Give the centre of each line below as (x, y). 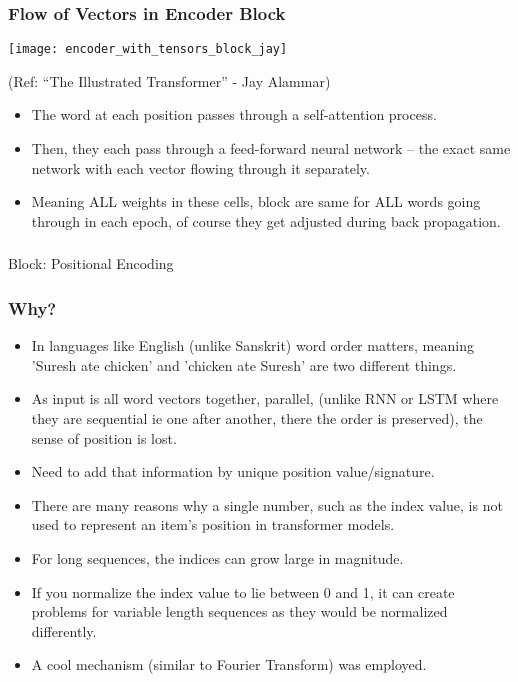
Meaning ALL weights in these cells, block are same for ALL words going (256, 201)
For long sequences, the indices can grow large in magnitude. (217, 557)
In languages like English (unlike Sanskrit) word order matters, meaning (252, 345)
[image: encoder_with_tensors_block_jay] (148, 49)
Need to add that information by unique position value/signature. (233, 471)
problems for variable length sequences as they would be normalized (239, 611)
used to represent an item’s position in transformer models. (213, 524)
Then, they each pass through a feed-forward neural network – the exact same (271, 148)
